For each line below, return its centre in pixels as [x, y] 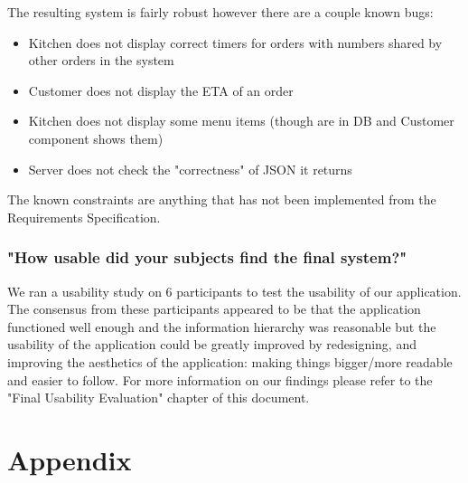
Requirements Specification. [84, 217]
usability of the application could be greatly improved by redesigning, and [212, 344]
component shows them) [96, 138]
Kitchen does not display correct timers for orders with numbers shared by [235, 42]
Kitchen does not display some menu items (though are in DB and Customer [241, 121]
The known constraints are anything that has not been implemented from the [222, 199]
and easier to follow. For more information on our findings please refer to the [220, 379]
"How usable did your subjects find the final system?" [207, 257]
